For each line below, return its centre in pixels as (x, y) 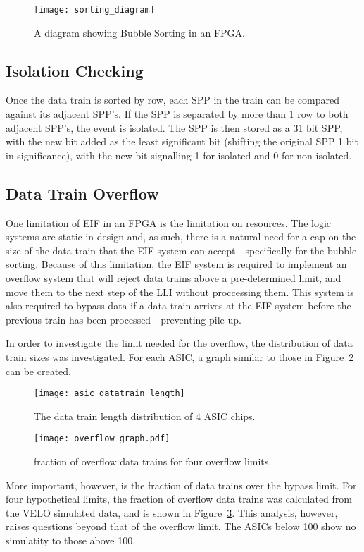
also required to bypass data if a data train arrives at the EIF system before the (178, 306)
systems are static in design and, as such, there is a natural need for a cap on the (181, 237)
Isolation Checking (75, 70)
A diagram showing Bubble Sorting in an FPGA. (139, 32)
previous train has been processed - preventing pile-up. (124, 319)
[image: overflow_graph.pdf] (102, 439)
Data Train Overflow (82, 193)
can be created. (38, 370)
